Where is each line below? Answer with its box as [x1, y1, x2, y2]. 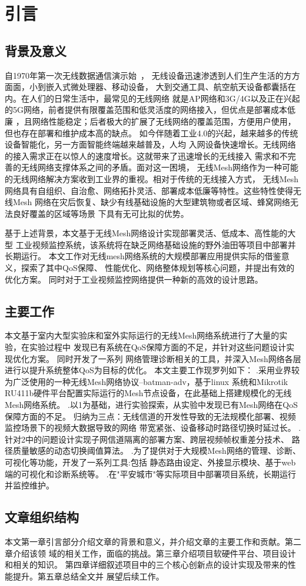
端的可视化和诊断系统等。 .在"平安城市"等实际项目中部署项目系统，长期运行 [5, 467, 297, 480]
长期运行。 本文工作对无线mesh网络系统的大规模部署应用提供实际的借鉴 [5, 250, 281, 262]
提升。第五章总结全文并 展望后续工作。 [12, 570, 164, 582]
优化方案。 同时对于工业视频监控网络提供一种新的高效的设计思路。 [5, 273, 263, 285]
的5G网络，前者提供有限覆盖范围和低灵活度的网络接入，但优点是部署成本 [5, 103, 287, 116]
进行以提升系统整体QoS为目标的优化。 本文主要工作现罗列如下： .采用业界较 [5, 364, 300, 376]
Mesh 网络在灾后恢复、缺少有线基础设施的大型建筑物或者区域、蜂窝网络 [12, 196, 291, 208]
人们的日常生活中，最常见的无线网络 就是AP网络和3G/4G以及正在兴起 [29, 92, 300, 104]
